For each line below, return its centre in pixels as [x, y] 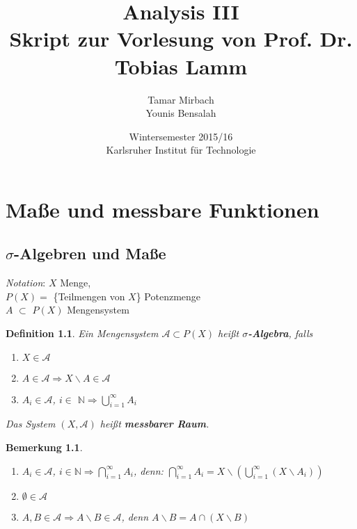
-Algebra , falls [280, 333]
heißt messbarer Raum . [154, 424]
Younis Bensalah [181, 113]
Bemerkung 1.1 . [44, 447]
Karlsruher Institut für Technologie [181, 150]
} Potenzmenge [168, 296]
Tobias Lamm [181, 66]
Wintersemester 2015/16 [181, 136]
